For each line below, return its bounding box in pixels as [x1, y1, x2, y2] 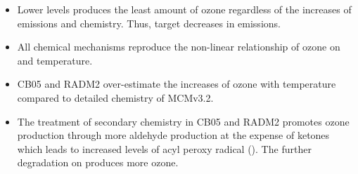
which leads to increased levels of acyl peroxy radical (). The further [17, 141, 312, 156]
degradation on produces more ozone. [17, 155, 179, 170]
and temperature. [17, 53, 93, 67]
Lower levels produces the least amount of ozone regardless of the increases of [17, 2, 352, 16]
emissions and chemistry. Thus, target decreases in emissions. [17, 15, 281, 30]
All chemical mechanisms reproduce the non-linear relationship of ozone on [17, 39, 340, 54]
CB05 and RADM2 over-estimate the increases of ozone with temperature [17, 76, 336, 91]
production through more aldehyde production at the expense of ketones [17, 128, 330, 142]
